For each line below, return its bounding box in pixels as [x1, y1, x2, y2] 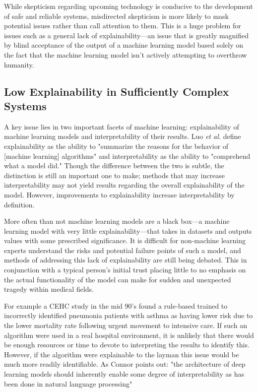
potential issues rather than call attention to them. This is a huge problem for [4, 20, 241, 31]
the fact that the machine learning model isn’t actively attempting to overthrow [4, 49, 247, 60]
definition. [4, 199, 35, 209]
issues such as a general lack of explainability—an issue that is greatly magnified [4, 30, 249, 40]
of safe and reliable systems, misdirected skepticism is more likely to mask [4, 10, 229, 21]
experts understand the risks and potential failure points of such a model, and [4, 245, 241, 255]
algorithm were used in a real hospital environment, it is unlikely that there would [4, 329, 254, 340]
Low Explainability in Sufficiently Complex [4, 83, 229, 99]
